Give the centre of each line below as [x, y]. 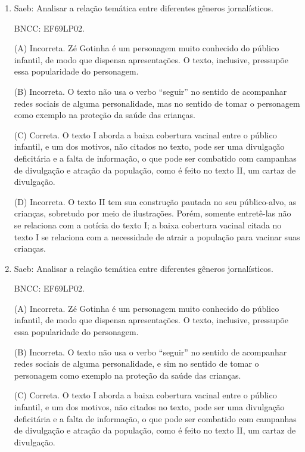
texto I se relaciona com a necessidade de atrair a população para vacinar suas [157, 236]
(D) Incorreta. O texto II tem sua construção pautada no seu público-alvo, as [155, 201]
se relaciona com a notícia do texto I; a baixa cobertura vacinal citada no [148, 225]
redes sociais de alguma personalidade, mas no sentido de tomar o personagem [157, 103]
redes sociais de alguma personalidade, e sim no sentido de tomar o [136, 363]
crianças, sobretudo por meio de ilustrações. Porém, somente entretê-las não [152, 213]
